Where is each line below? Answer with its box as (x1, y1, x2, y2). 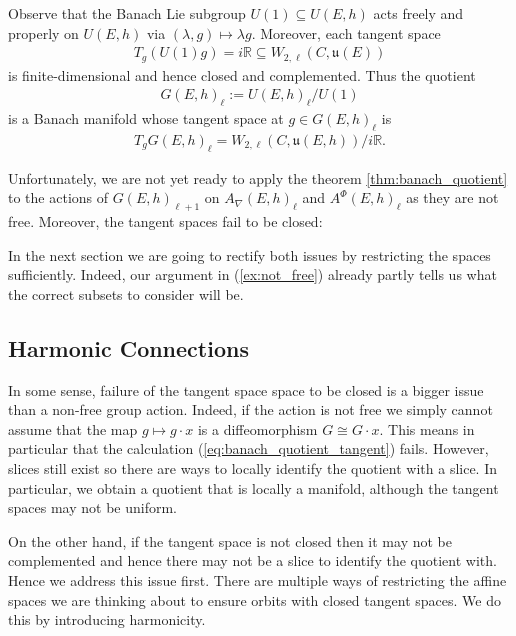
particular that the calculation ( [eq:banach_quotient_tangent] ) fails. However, (8, 438, 489, 459)
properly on (8, 22, 79, 43)
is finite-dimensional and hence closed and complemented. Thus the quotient (8, 64, 476, 85)
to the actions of (8, 187, 109, 208)
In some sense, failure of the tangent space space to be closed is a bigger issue (8, 379, 484, 400)
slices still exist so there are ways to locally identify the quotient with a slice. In (8, 458, 498, 479)
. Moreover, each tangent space (251, 22, 441, 43)
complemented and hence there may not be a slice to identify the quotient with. (8, 550, 497, 571)
